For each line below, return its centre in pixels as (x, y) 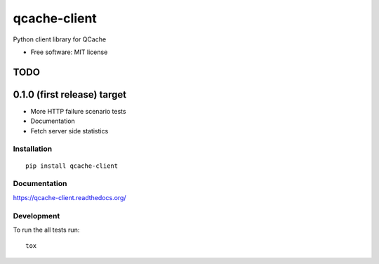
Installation (33, 149)
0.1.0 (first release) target (69, 94)
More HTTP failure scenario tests (78, 111)
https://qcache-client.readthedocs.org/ (69, 197)
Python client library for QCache (60, 39)
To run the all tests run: (46, 230)
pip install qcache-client (72, 166)
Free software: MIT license (69, 52)
